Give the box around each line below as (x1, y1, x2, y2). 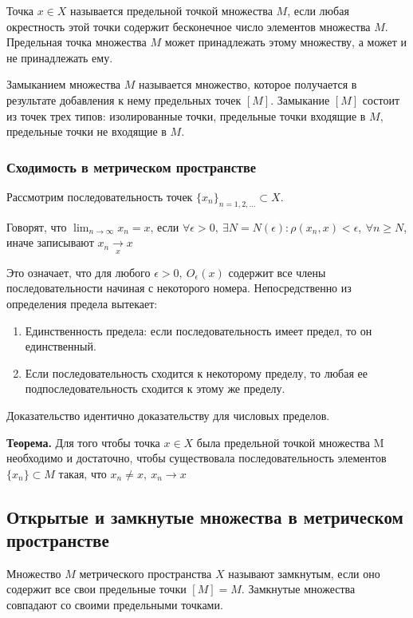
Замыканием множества (6, 76, 121, 93)
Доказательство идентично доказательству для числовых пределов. (6, 406, 330, 423)
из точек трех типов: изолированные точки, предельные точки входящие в (6, 107, 366, 124)
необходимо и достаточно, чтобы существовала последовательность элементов (6, 450, 387, 466)
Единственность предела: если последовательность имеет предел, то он (25, 322, 372, 339)
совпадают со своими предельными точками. (6, 596, 223, 613)
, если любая (287, 2, 349, 18)
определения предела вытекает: (6, 295, 158, 311)
